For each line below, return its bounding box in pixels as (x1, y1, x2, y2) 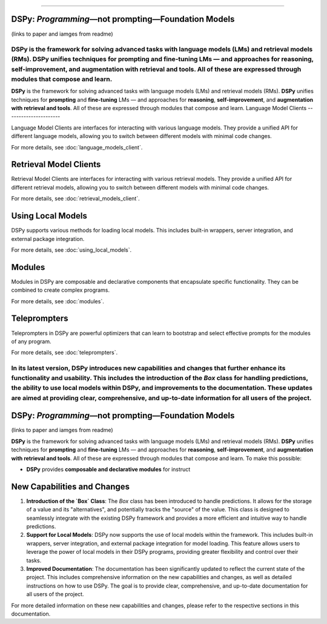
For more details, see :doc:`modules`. (11, 297, 104, 305)
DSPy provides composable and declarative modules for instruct (26, 465, 191, 473)
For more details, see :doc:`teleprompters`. (11, 349, 118, 356)
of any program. (11, 338, 51, 345)
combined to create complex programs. (11, 286, 110, 294)
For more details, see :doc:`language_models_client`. (11, 143, 143, 151)
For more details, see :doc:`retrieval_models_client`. (11, 195, 140, 202)
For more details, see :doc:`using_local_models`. (11, 246, 132, 254)
